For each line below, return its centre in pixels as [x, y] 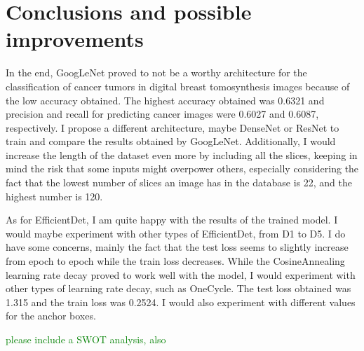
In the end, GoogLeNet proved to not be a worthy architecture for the [156, 73]
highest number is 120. [54, 196]
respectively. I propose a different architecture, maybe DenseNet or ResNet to [173, 127]
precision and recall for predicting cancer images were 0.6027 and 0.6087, [162, 114]
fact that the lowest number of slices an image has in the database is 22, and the [179, 183]
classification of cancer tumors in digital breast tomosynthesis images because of [178, 86]
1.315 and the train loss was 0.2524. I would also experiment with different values [181, 302]
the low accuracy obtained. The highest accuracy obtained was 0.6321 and [165, 100]
